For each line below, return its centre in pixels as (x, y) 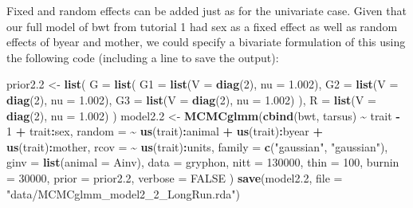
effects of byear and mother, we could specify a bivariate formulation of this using (206, 42)
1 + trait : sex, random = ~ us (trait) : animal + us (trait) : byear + (165, 131)
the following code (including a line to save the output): (143, 57)
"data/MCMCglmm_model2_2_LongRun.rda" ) (123, 193)
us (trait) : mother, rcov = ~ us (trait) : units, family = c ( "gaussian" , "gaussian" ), (197, 146)
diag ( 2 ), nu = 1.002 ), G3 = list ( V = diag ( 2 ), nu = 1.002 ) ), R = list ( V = (191, 99)
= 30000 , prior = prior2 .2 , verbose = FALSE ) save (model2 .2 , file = (175, 177)
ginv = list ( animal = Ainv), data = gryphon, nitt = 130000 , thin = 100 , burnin (203, 162)
